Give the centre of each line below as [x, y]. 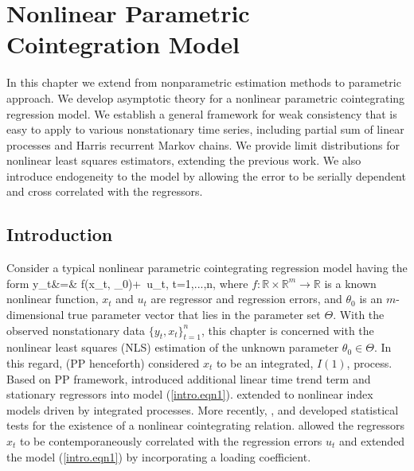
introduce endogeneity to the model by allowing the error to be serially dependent [206, 175]
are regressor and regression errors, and [246, 299]
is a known [350, 283]
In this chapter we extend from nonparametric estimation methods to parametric [204, 82]
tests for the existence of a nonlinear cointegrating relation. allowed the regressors [206, 425]
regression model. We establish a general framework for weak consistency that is [202, 113]
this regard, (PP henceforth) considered [103, 363]
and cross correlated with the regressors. [105, 191]
